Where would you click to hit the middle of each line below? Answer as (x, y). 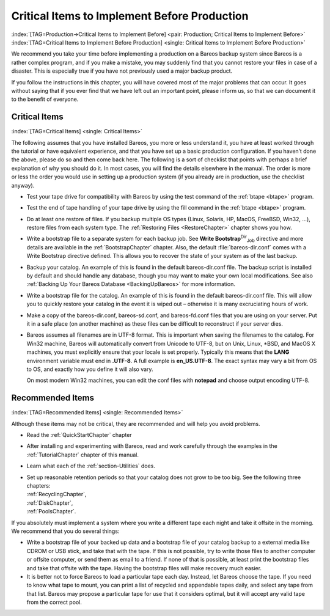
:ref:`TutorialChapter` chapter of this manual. (82, 455)
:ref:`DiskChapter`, (50, 503)
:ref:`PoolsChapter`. (51, 512)
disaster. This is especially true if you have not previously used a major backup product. (122, 71)
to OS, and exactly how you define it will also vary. (90, 369)
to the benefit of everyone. (45, 99)
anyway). (23, 185)
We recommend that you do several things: (65, 531)
